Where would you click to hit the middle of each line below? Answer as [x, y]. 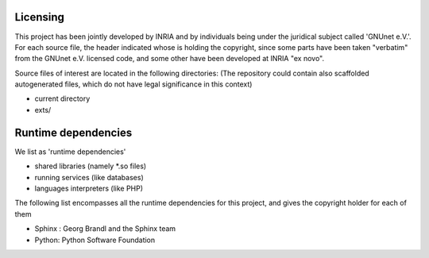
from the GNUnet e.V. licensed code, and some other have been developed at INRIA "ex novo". [170, 59]
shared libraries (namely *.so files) [91, 166]
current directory [62, 98]
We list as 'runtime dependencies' [70, 152]
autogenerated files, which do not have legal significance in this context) [133, 84]
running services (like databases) [89, 177]
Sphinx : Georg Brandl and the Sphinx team [105, 229]
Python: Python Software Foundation [95, 240]
